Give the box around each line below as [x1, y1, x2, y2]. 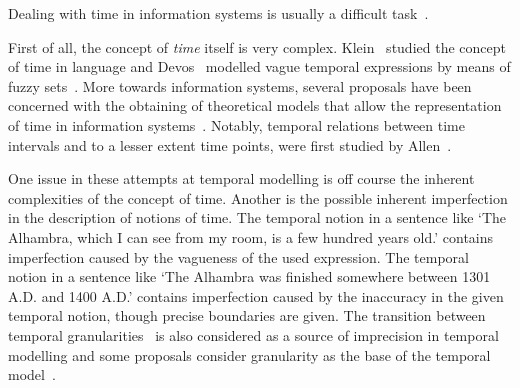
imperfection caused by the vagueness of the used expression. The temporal [8, 246, 469, 267]
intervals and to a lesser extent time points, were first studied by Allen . [8, 134, 452, 155]
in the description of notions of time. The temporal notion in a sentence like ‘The [8, 207, 507, 228]
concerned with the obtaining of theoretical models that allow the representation [8, 95, 502, 116]
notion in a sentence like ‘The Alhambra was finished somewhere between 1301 [8, 266, 491, 287]
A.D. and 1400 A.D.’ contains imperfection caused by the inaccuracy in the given [8, 285, 504, 306]
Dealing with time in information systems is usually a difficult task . [8, 3, 429, 23]
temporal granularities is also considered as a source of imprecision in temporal [8, 324, 499, 345]
